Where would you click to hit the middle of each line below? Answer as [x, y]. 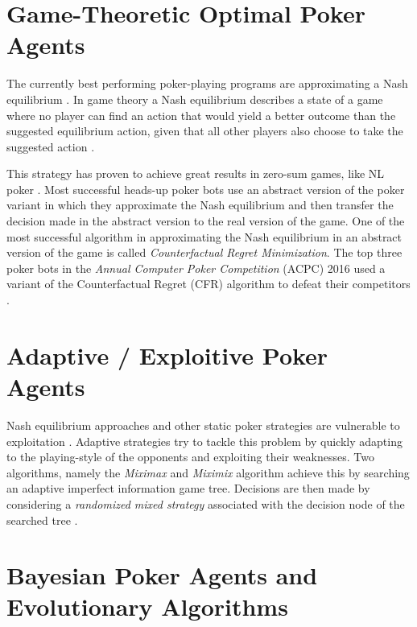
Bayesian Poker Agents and [162, 575]
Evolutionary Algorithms [147, 606]
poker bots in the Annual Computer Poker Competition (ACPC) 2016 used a [196, 268]
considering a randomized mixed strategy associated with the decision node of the [206, 503]
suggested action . [51, 146]
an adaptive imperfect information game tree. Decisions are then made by [188, 488]
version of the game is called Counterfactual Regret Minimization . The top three [204, 252]
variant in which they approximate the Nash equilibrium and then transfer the [200, 205]
